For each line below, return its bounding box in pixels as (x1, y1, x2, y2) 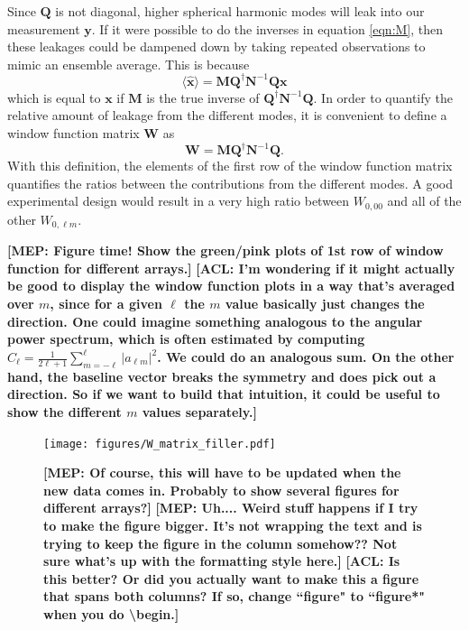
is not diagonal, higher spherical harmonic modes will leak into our (55, 2, 425, 20)
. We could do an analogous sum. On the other (157, 347, 455, 366)
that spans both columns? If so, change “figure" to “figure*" (43, 587, 426, 606)
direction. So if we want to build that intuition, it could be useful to (7, 384, 440, 403)
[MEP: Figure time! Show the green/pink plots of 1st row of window (7, 241, 444, 260)
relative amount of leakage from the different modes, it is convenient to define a (7, 106, 447, 125)
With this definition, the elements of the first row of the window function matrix (7, 156, 453, 175)
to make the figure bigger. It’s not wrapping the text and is (43, 516, 422, 535)
